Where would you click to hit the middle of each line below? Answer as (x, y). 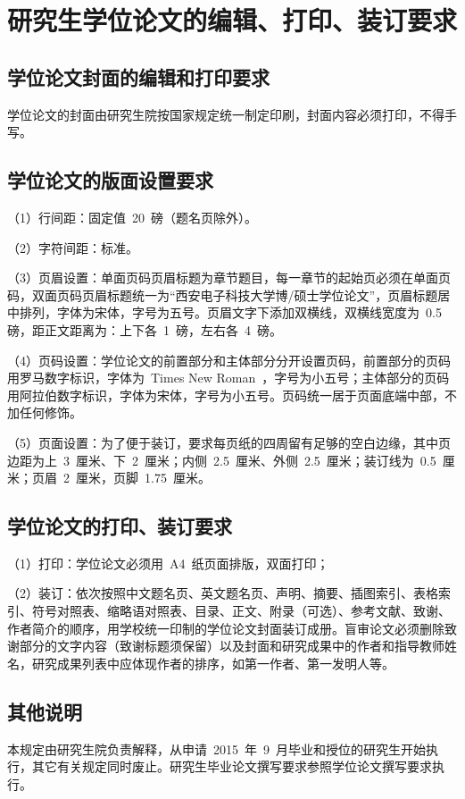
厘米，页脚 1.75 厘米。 (143, 478)
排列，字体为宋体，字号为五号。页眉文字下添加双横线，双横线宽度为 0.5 (230, 312)
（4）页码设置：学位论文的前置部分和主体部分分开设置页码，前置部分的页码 (229, 360)
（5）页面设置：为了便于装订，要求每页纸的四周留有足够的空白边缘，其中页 (229, 442)
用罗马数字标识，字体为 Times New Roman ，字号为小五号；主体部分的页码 (228, 378)
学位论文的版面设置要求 (110, 180)
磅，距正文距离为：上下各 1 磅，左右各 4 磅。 (145, 329)
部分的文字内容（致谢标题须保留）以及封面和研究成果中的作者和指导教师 (232, 646)
